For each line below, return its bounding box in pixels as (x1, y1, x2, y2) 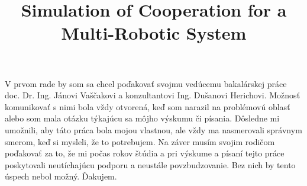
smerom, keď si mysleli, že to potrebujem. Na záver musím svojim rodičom (5, 135, 275, 147)
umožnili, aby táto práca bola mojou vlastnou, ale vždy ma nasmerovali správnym (5, 123, 302, 136)
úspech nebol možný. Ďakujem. (5, 170, 117, 182)
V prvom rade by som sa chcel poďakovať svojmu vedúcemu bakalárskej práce (5, 77, 287, 89)
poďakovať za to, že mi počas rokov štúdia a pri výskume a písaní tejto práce (5, 147, 285, 159)
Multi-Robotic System (61, 21, 247, 45)
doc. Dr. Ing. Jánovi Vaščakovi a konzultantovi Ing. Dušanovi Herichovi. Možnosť (5, 89, 300, 101)
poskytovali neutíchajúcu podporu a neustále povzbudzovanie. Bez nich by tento (5, 158, 296, 171)
